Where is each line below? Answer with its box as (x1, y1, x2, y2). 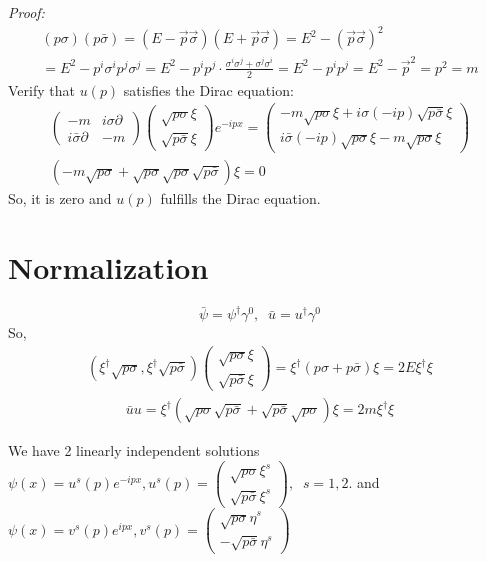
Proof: (8, 2, 45, 22)
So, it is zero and (8, 188, 112, 209)
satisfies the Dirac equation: (123, 79, 294, 100)
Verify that (8, 79, 75, 100)
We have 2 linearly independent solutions (8, 440, 260, 461)
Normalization (8, 246, 209, 287)
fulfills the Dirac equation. (160, 188, 321, 209)
